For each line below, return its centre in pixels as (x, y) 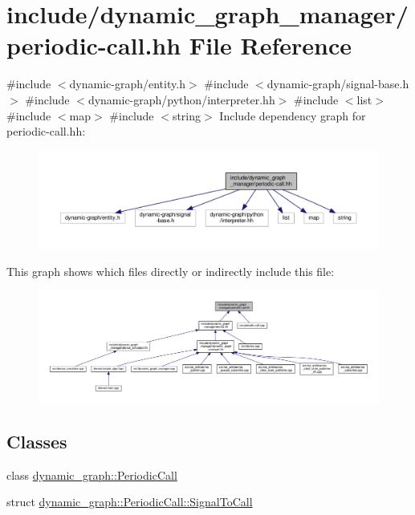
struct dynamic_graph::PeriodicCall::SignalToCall (130, 502)
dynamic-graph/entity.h (127, 84)
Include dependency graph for (293, 115)
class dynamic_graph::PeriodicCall (92, 474)
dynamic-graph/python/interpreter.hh (181, 99)
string (187, 115)
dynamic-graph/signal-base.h (338, 84)
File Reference (270, 45)
